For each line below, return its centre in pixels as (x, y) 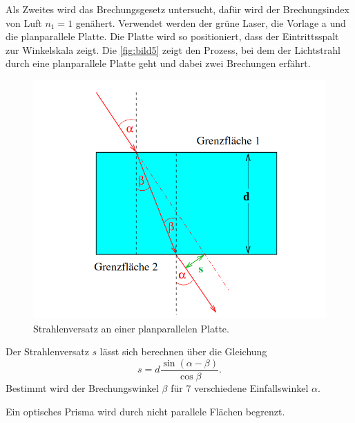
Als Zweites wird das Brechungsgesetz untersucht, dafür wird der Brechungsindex (177, 9)
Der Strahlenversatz (47, 351)
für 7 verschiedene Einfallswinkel (240, 388)
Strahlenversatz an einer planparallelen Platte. (131, 328)
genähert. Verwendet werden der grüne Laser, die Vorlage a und (211, 22)
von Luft (24, 22)
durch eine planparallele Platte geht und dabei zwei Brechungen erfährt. (158, 63)
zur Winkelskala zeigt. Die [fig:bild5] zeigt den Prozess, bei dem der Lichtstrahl (173, 49)
